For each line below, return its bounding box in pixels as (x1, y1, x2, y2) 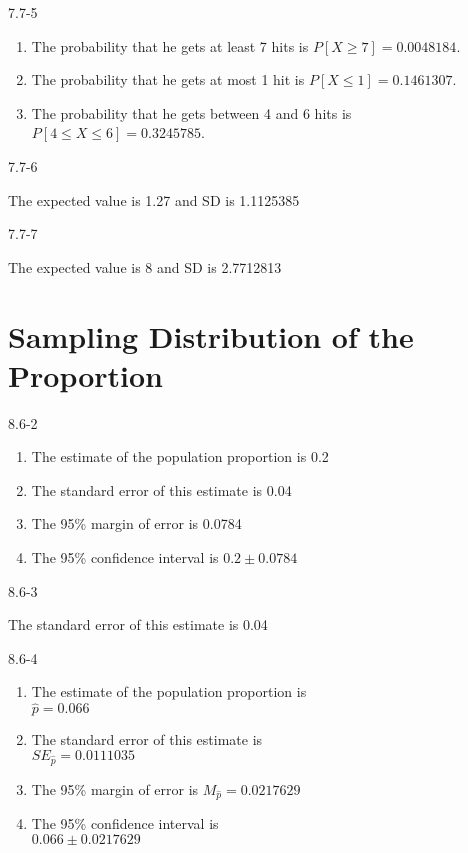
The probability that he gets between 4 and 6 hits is (31, 102, 352, 123)
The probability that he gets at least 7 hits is (31, 35, 309, 56)
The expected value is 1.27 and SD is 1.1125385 (8, 189, 300, 210)
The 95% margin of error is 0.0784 (31, 513, 242, 534)
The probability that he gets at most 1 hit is (31, 69, 305, 90)
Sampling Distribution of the (8, 315, 414, 356)
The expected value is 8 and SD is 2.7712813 (8, 256, 282, 277)
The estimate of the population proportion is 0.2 (31, 446, 329, 467)
